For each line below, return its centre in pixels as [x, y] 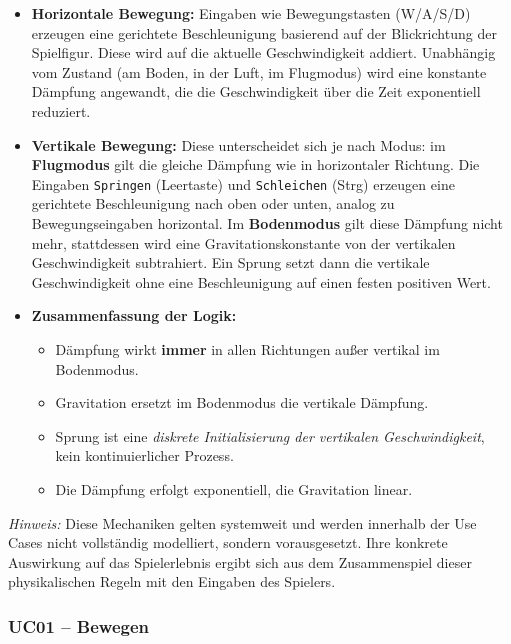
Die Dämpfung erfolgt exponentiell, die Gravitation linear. [234, 488]
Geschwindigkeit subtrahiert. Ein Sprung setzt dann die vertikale [230, 262]
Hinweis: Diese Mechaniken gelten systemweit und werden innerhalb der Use [242, 522]
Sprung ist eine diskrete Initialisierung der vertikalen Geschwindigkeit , [270, 435]
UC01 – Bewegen [79, 625]
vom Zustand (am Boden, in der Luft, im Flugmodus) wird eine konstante [259, 71]
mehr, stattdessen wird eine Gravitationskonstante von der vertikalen [243, 242]
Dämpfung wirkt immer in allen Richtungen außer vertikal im [247, 348]
